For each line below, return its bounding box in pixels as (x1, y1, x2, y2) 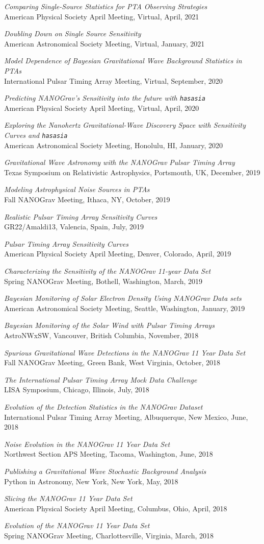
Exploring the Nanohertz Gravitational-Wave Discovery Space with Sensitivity (4, 120, 246, 130)
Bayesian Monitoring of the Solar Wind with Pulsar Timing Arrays (4, 320, 215, 330)
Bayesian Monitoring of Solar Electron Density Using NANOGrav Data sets (4, 293, 242, 303)
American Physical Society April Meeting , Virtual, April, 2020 (4, 102, 199, 113)
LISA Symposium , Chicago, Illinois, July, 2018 (4, 384, 149, 395)
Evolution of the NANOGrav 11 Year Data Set (4, 520, 150, 531)
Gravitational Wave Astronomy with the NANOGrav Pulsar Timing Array (4, 157, 235, 168)
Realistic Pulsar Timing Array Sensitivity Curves (4, 211, 157, 222)
